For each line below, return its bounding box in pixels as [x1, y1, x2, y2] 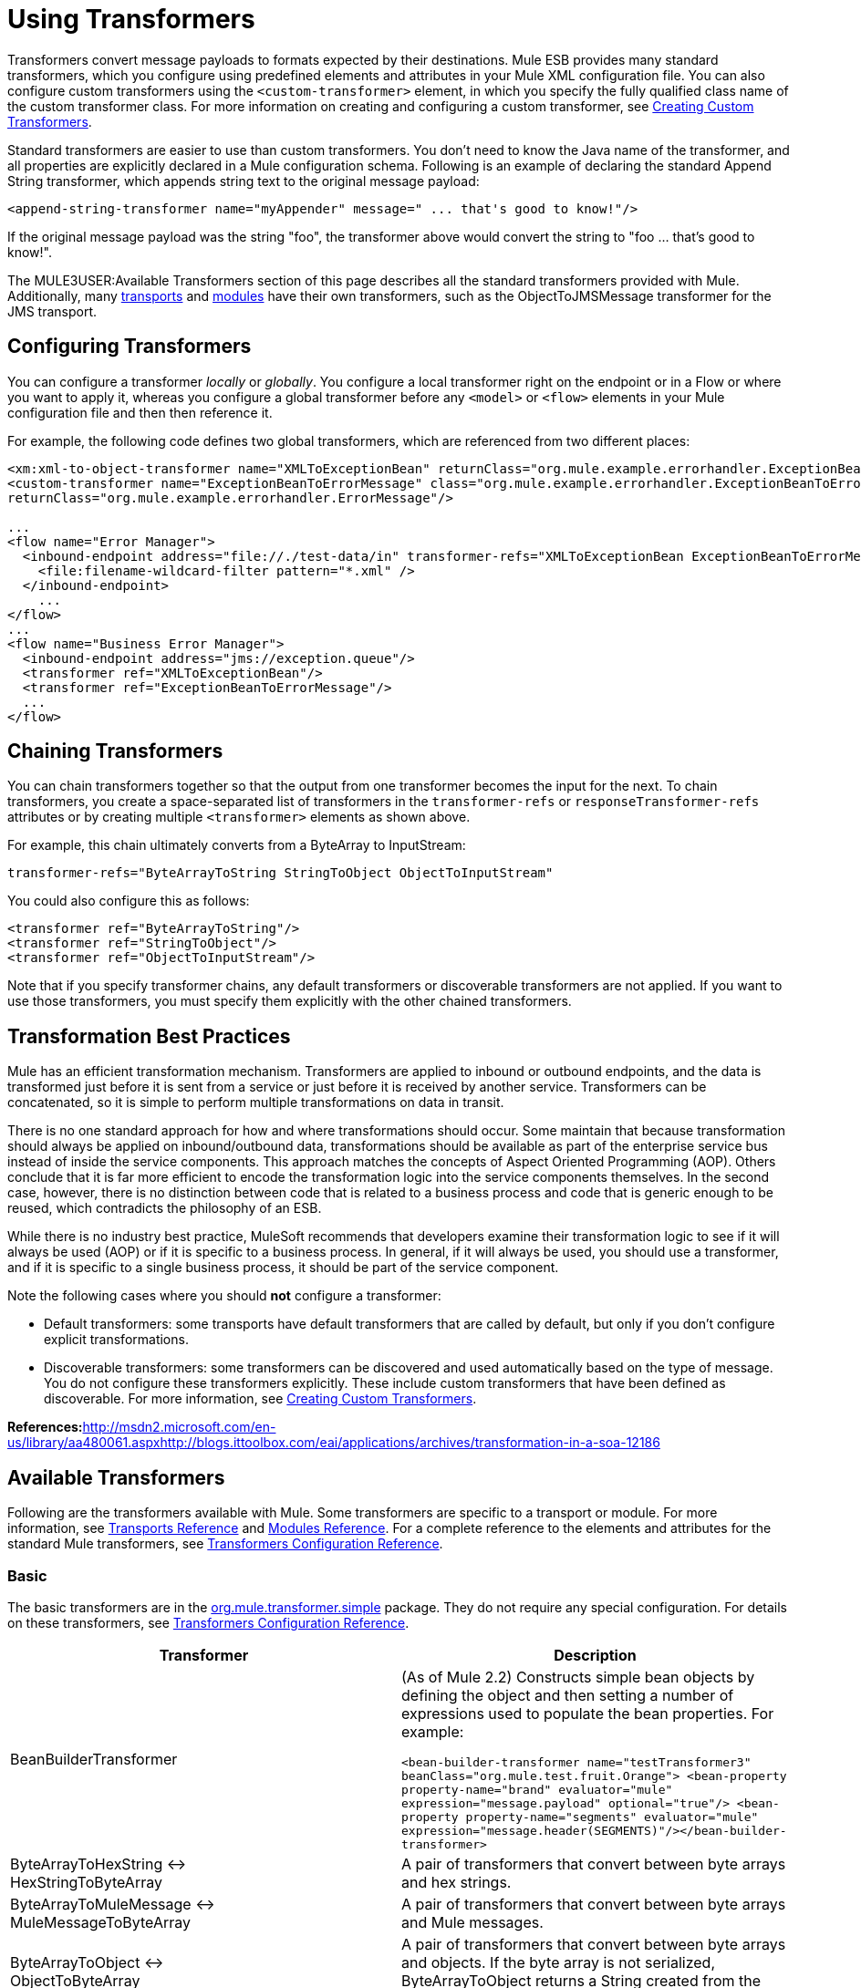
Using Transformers [7, 4, 255, 35]
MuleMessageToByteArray [10, 1912, 191, 1931]
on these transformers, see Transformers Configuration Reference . [7, 1614, 410, 1631]
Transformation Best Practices [7, 1024, 291, 1048]
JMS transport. [7, 303, 97, 319]
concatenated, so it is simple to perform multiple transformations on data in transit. [7, 1094, 504, 1111]
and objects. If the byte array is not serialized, [401, 1952, 715, 1972]
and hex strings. [401, 1872, 512, 1891]
